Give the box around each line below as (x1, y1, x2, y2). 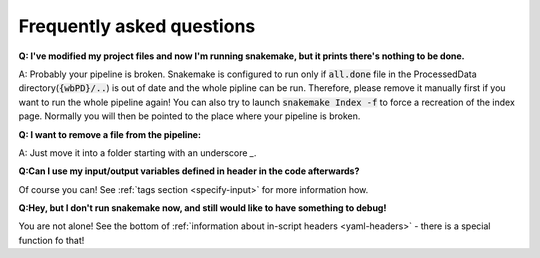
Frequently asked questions (18, 15, 256, 37)
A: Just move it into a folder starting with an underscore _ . (18, 146, 257, 159)
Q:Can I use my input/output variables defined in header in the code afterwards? (18, 165, 360, 177)
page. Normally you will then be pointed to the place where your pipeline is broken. (18, 110, 361, 122)
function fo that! (18, 234, 85, 246)
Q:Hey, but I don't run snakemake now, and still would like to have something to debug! (18, 202, 387, 214)
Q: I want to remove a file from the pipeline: (18, 128, 202, 140)
